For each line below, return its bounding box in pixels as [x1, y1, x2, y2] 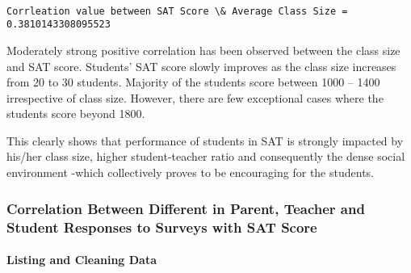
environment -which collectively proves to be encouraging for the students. [6, 164, 374, 181]
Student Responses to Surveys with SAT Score [6, 216, 317, 237]
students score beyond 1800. [6, 105, 145, 122]
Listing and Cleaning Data [6, 251, 157, 268]
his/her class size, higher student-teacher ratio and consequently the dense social [6, 148, 405, 165]
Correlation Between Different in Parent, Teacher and [6, 198, 365, 218]
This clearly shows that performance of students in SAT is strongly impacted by [6, 132, 404, 149]
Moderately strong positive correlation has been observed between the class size [6, 41, 401, 58]
